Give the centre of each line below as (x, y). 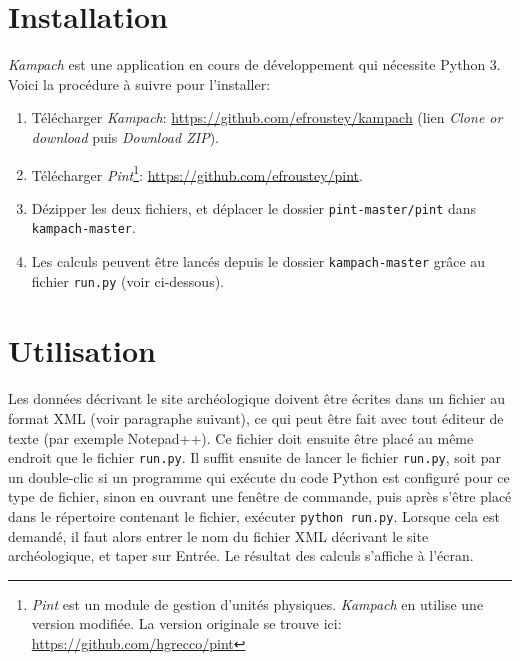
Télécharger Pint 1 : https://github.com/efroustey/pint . (197, 173)
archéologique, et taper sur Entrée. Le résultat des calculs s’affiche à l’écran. (241, 555)
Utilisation (82, 349)
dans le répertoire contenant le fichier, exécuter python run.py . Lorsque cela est (254, 515)
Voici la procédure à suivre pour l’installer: (139, 83)
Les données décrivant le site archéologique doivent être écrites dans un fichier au (256, 398)
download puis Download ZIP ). (125, 136)
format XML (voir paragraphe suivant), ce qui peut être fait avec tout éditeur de (256, 417)
